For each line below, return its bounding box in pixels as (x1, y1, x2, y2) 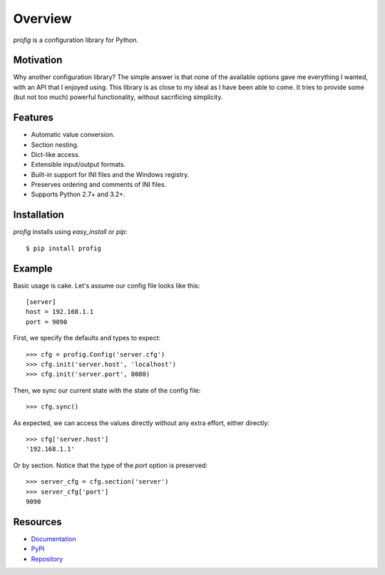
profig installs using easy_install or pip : (13, 228, 128, 236)
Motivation (13, 54, 63, 66)
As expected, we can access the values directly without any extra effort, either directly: (13, 418, 270, 427)
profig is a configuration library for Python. (13, 36, 139, 44)
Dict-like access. (31, 150, 81, 158)
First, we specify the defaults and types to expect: (13, 334, 160, 342)
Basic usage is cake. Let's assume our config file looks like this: (13, 281, 200, 290)
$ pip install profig (26, 244, 101, 253)
